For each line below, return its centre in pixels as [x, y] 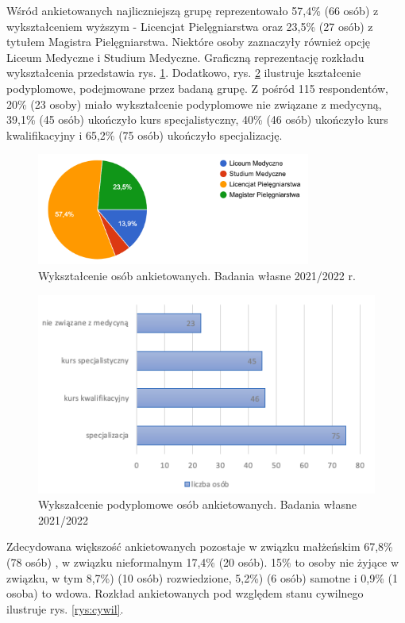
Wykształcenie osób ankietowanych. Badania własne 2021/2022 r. [197, 276]
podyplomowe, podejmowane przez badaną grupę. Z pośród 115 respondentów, [198, 88]
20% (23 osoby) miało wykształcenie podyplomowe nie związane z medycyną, [194, 104]
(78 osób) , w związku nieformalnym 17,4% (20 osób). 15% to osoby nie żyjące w [203, 562]
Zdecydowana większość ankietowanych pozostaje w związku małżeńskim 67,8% [200, 546]
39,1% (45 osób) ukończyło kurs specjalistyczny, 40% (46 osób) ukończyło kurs [197, 119]
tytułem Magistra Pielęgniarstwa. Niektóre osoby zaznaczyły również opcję [188, 42]
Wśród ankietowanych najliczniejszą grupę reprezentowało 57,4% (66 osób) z [193, 10]
